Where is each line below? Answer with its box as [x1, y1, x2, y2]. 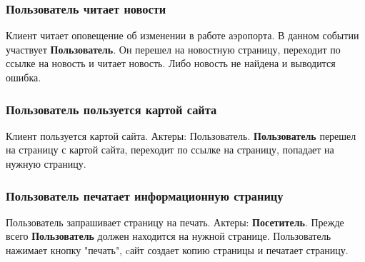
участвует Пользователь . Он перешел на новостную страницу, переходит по [6, 41, 341, 56]
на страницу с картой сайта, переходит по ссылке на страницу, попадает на [6, 142, 334, 157]
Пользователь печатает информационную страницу [6, 186, 284, 204]
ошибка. [6, 70, 41, 84]
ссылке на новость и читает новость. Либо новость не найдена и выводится [6, 56, 336, 71]
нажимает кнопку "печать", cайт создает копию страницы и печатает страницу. [6, 243, 349, 257]
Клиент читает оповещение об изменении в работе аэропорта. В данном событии [6, 28, 359, 43]
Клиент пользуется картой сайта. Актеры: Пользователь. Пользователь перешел [6, 128, 356, 143]
